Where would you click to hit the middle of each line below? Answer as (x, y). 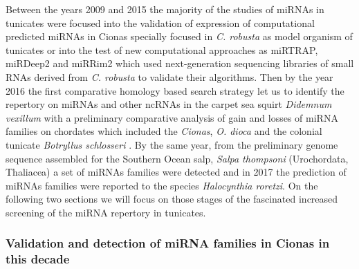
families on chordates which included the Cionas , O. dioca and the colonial (164, 131)
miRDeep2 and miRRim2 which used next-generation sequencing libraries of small (180, 63)
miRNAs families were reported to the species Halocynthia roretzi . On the (162, 185)
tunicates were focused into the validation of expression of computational (160, 22)
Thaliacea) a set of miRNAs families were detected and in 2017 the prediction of (176, 172)
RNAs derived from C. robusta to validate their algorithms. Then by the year (169, 76)
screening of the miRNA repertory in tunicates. (106, 212)
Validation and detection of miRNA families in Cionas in (168, 243)
